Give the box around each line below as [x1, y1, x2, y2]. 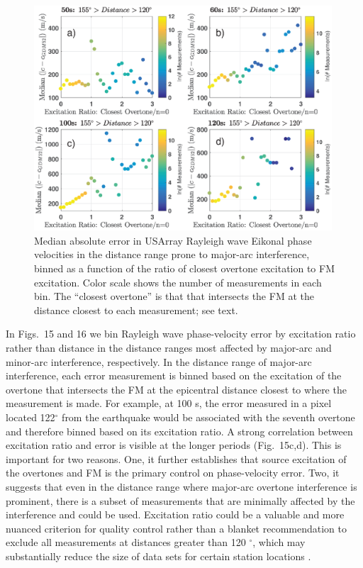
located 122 [6, 409, 55, 424]
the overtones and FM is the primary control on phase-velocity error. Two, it [6, 465, 340, 480]
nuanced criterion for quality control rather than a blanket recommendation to [6, 520, 347, 535]
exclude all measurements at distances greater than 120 [6, 535, 246, 550]
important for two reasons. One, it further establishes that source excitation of [6, 451, 347, 466]
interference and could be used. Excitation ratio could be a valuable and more [6, 507, 345, 522]
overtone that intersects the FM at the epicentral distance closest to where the [6, 382, 347, 396]
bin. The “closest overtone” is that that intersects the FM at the [34, 289, 314, 304]
